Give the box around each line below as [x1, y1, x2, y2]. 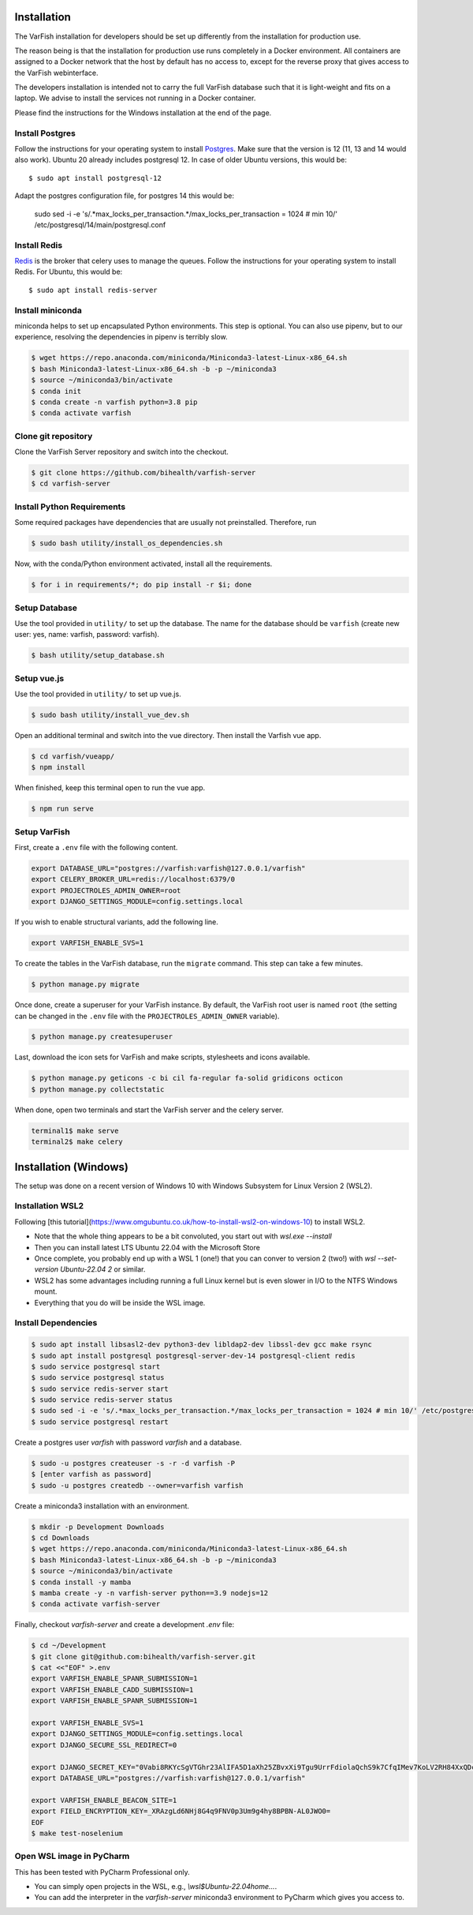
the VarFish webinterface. [14, 68, 99, 77]
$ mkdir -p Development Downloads [31, 1522, 165, 1531]
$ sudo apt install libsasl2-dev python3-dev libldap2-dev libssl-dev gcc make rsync [31, 1340, 372, 1349]
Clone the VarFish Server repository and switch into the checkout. [14, 447, 229, 457]
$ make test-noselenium [31, 1828, 124, 1838]
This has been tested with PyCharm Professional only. [14, 1867, 190, 1876]
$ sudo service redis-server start [31, 1384, 169, 1393]
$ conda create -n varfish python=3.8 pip [31, 397, 198, 407]
